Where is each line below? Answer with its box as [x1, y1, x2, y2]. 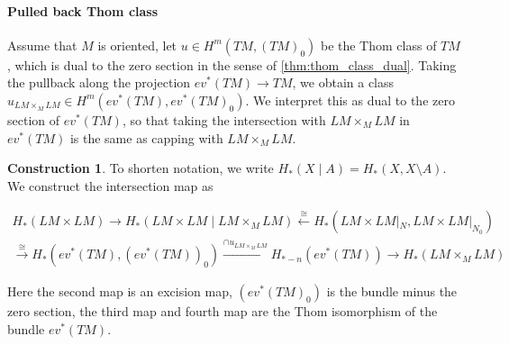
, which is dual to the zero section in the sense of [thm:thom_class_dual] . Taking [7, 55, 457, 74]
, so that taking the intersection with [122, 110, 326, 129]
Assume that [7, 35, 77, 54]
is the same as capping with [69, 128, 223, 147]
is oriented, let [97, 35, 177, 54]
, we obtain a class [292, 73, 395, 92]
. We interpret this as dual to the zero [245, 90, 455, 109]
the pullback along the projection [7, 73, 191, 92]
